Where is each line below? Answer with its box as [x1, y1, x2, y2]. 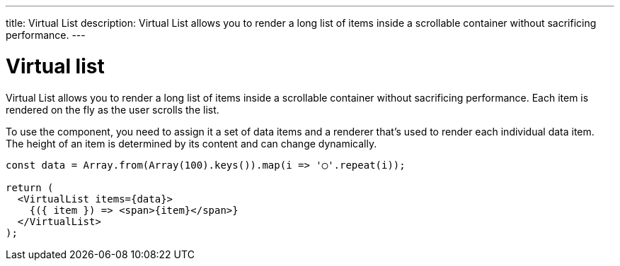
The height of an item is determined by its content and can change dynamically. [6, 137, 377, 150]
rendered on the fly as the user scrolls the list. [6, 103, 219, 116]
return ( [6, 181, 54, 193]
